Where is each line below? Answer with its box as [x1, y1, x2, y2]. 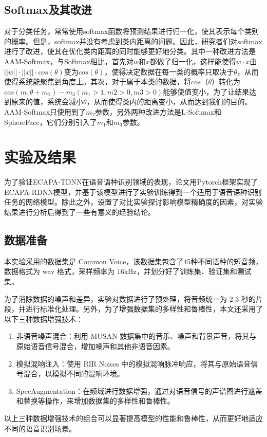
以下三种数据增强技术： [4, 313, 83, 324]
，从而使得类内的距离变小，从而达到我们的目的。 [86, 96, 252, 107]
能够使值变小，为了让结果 [163, 86, 250, 97]
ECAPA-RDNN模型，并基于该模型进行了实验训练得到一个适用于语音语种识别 [4, 186, 262, 197]
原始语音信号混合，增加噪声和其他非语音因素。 [16, 341, 175, 351]
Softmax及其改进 [4, 2, 92, 17]
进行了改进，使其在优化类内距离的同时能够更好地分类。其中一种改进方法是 [4, 46, 256, 57]
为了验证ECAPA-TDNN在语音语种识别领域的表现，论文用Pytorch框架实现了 [4, 176, 258, 187]
